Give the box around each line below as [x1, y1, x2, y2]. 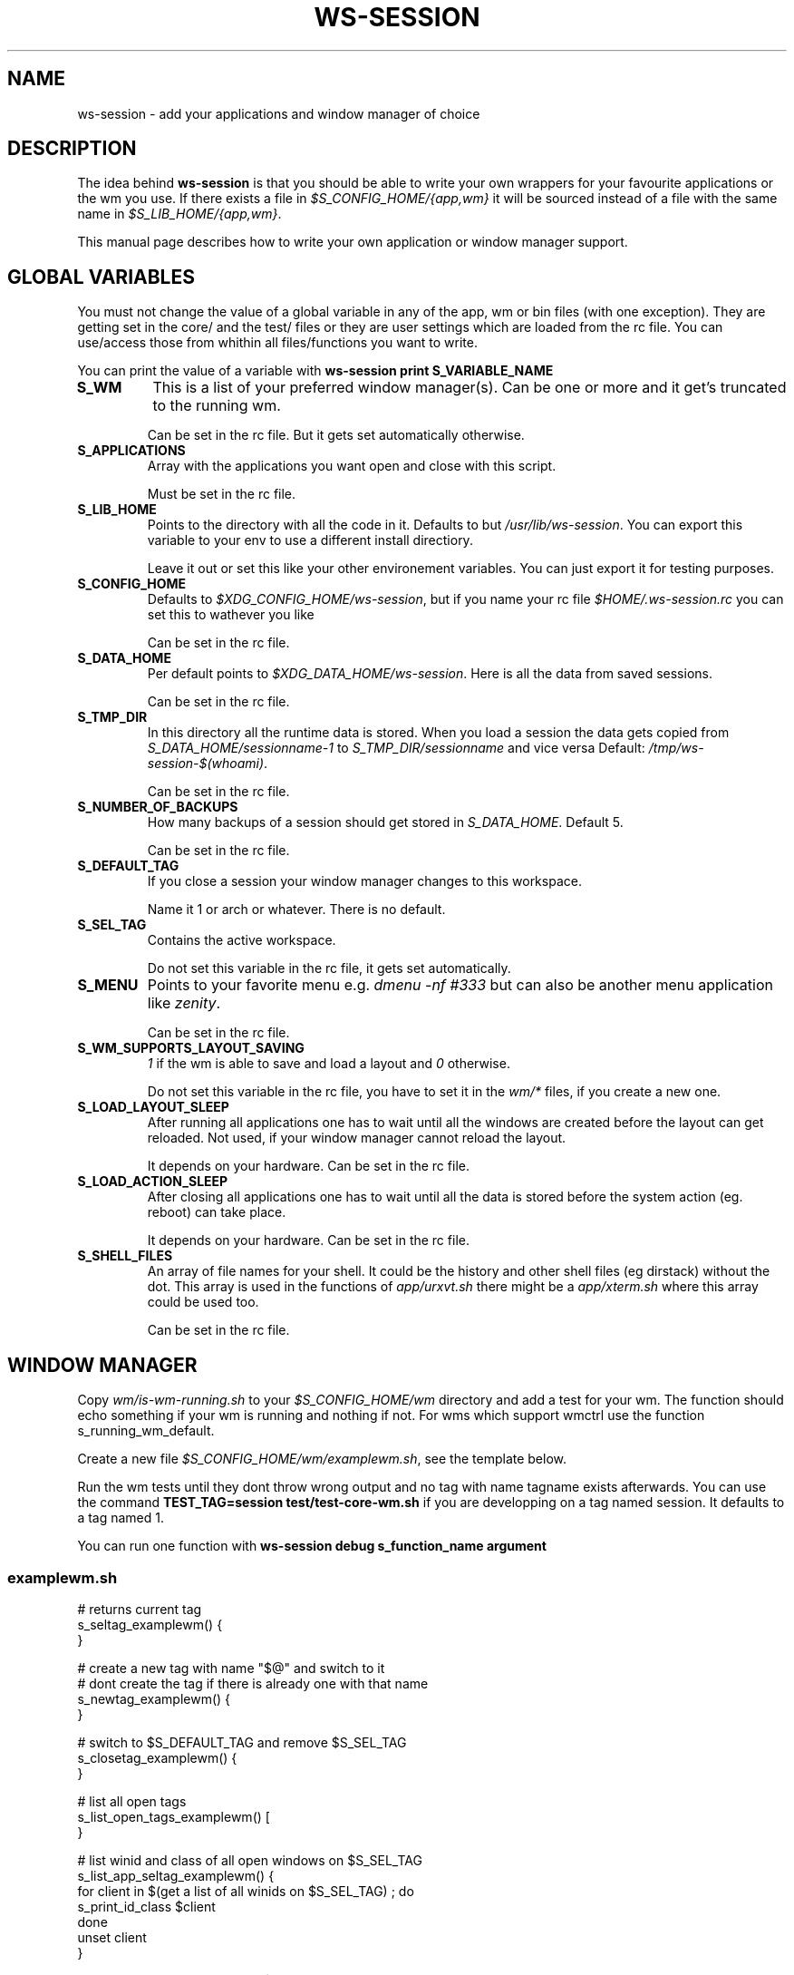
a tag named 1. [77, 1510, 165, 1526]
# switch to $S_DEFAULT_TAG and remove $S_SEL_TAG [77, 1734, 407, 1750]
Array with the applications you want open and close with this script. [147, 458, 557, 474]
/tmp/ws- [648, 740, 704, 756]
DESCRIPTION [7, 137, 137, 161]
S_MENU [77, 976, 139, 995]
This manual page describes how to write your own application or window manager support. [77, 234, 628, 250]
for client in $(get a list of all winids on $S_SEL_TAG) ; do [77, 1883, 414, 1899]
